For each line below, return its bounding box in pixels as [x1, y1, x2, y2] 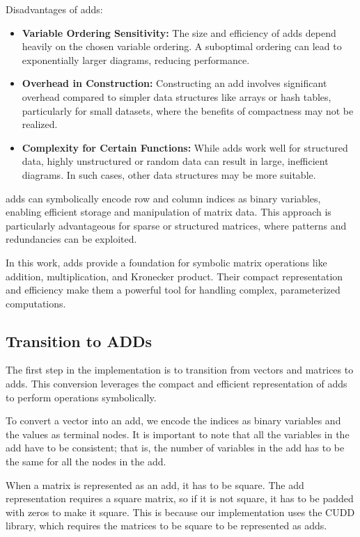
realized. [22, 117, 58, 131]
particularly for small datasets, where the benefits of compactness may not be [22, 103, 354, 118]
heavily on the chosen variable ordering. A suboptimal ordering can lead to [22, 39, 342, 54]
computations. [6, 296, 66, 310]
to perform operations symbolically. [6, 390, 157, 404]
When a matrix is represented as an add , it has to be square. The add [6, 477, 304, 492]
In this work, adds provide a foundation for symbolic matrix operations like [6, 255, 327, 269]
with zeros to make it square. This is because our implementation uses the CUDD [6, 504, 355, 519]
